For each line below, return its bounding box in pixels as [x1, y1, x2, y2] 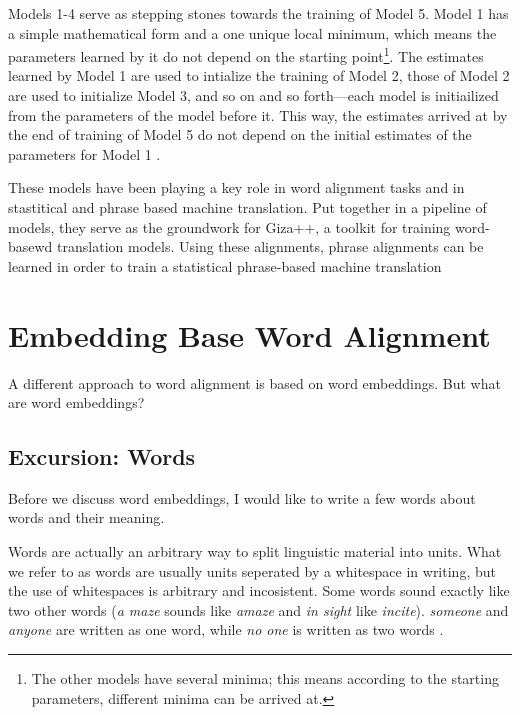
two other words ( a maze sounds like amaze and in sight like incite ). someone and [8, 599, 509, 620]
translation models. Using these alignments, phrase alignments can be [57, 236, 484, 257]
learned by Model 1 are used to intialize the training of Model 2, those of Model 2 [8, 65, 510, 86]
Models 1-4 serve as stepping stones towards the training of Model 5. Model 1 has [8, 3, 509, 23]
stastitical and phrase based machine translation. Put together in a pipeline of [8, 197, 487, 217]
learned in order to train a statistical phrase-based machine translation [8, 255, 442, 276]
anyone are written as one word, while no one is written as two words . [8, 619, 444, 640]
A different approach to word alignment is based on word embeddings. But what [8, 372, 501, 393]
